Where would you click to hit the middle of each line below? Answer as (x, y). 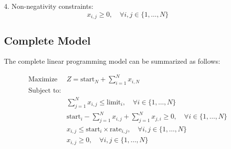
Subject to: (45, 91)
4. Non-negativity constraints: (49, 6)
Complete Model (47, 40)
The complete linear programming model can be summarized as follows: (112, 61)
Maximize (43, 80)
